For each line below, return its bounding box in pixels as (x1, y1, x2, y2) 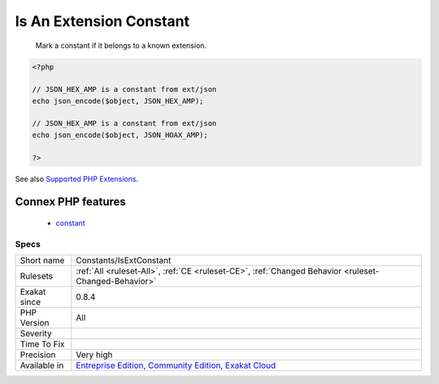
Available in (20, 360, 64, 371)
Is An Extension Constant (15, 12, 190, 30)
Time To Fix (20, 339, 65, 350)
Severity (20, 328, 52, 339)
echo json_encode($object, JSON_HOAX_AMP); (32, 130, 209, 140)
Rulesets (20, 270, 53, 282)
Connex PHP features (15, 195, 126, 209)
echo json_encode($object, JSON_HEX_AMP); (32, 96, 204, 106)
